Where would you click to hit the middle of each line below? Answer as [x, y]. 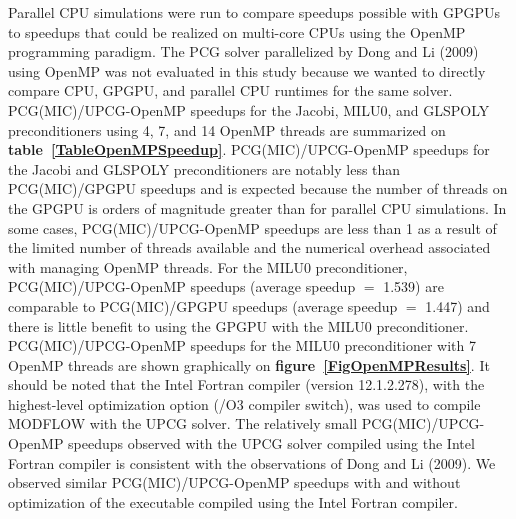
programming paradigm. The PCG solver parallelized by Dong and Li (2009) [243, 51]
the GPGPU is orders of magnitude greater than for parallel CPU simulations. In [257, 207]
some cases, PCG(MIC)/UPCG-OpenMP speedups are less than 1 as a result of [252, 227]
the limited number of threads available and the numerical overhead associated [249, 247]
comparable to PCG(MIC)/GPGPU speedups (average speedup [203, 305]
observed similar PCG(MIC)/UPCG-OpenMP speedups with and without [234, 482]
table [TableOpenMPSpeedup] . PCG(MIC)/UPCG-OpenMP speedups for [249, 149]
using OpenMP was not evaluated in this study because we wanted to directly [247, 70]
